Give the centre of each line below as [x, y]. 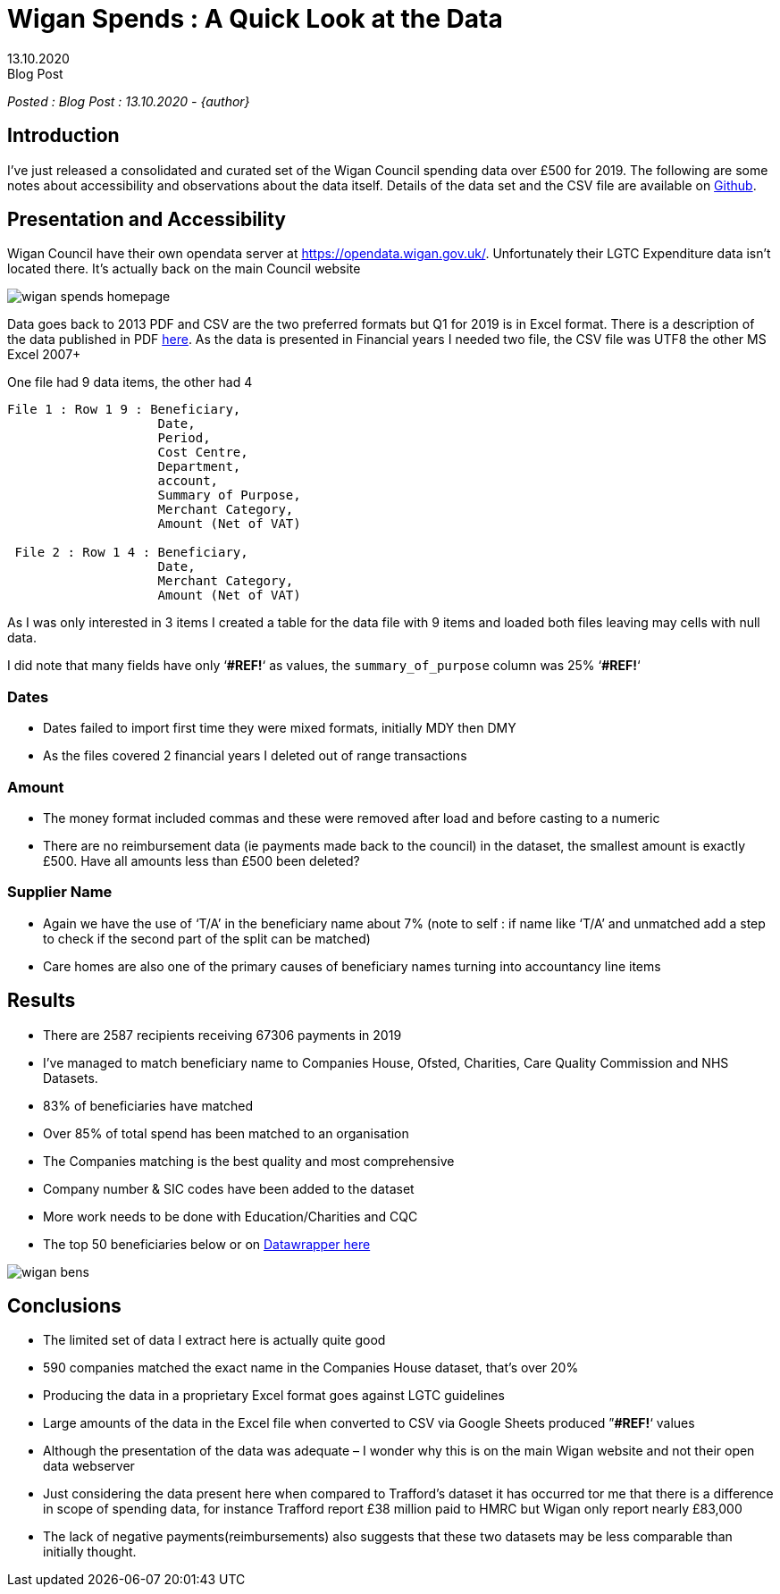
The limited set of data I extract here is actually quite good [214, 1340]
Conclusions [64, 1305]
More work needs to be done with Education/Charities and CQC [231, 1216]
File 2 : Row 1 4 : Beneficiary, [131, 553]
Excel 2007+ [44, 355]
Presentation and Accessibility [147, 220]
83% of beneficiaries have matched [148, 1105]
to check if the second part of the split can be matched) [207, 938]
